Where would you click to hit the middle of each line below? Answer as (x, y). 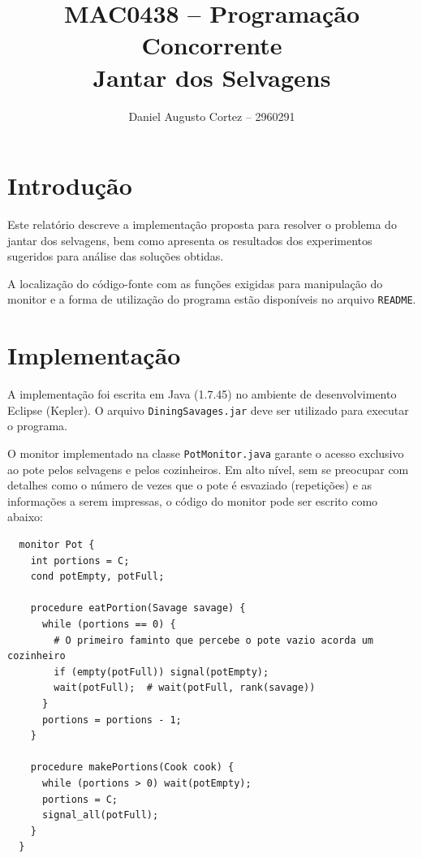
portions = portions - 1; (112, 720)
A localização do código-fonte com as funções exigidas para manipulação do (195, 283)
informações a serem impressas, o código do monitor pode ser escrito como (193, 500)
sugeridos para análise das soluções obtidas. (116, 256)
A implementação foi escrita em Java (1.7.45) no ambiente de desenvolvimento (202, 394)
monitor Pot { (57, 545)
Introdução (70, 185)
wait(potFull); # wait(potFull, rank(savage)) (185, 688)
